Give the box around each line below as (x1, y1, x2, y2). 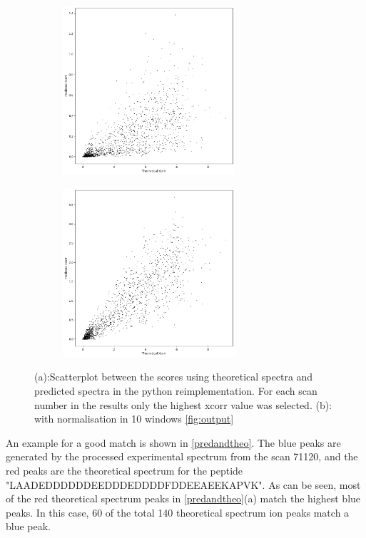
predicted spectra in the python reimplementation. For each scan (34, 383, 317, 398)
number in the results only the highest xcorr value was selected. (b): (34, 397, 332, 412)
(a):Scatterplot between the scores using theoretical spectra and (34, 369, 313, 384)
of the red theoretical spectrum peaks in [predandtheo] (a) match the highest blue (6, 491, 361, 506)
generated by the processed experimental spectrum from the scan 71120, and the (6, 449, 358, 464)
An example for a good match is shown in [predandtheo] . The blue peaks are (6, 435, 341, 450)
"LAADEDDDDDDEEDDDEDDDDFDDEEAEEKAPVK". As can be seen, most (6, 477, 361, 492)
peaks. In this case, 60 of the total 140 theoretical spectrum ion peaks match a (6, 505, 350, 519)
